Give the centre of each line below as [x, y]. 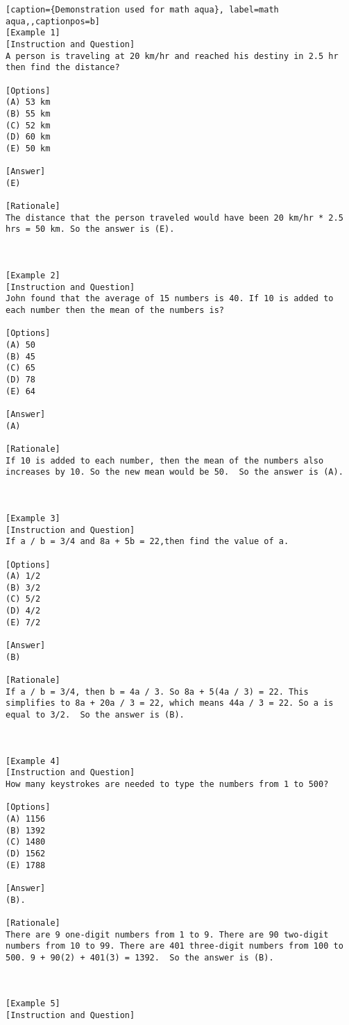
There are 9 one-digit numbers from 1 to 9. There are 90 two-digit [167, 934]
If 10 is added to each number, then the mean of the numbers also [165, 460]
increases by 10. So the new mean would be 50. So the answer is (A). [174, 472]
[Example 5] [33, 1004]
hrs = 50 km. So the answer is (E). [90, 229]
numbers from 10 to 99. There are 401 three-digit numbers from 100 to [174, 946]
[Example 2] [33, 276]
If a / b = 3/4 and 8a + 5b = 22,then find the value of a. [147, 542]
